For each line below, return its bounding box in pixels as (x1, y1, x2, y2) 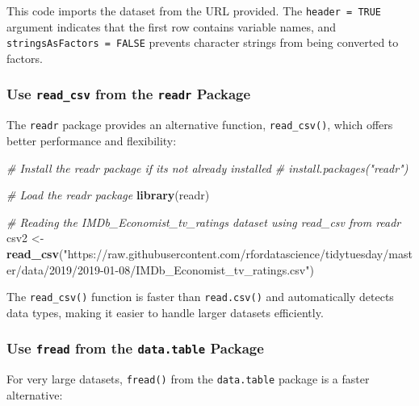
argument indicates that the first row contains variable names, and (6, 18, 337, 35)
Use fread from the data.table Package (6, 338, 264, 358)
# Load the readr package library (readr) (6, 186, 210, 203)
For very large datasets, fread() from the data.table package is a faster (6, 370, 370, 387)
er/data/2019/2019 (6, 261, 100, 278)
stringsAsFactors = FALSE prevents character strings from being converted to (6, 34, 399, 51)
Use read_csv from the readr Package (6, 84, 251, 104)
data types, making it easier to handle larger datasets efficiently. (6, 303, 324, 320)
